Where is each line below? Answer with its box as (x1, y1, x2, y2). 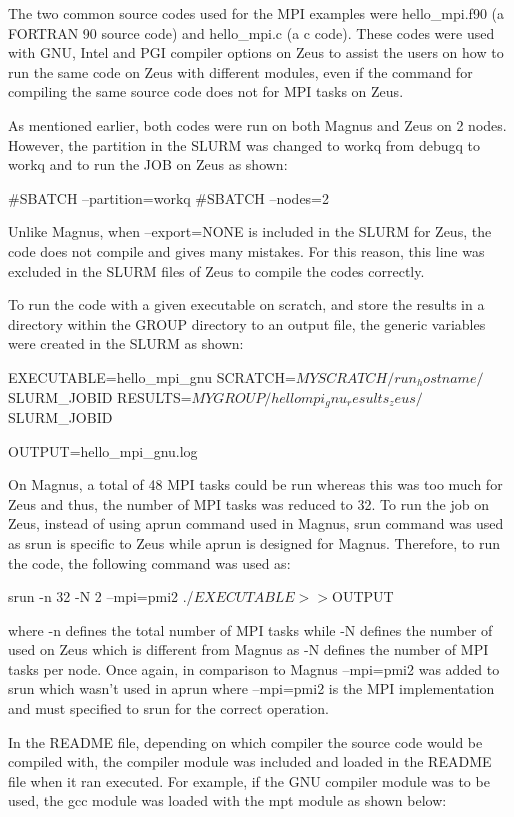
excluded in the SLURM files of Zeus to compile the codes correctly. (8, 260, 425, 281)
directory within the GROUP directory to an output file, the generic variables (8, 313, 486, 334)
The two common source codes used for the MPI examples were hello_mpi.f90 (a (8, 3, 504, 23)
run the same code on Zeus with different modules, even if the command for (8, 61, 473, 82)
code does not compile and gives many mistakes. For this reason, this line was (8, 240, 485, 261)
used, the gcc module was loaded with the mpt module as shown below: (8, 790, 447, 811)
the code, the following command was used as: (8, 552, 291, 573)
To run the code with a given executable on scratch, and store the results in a (8, 294, 485, 315)
